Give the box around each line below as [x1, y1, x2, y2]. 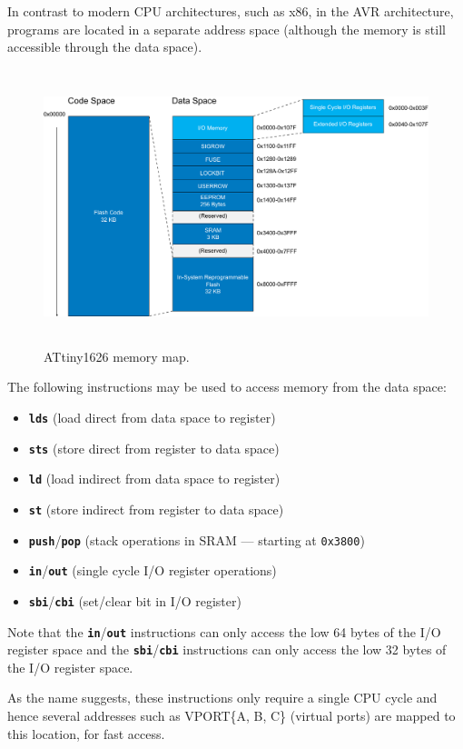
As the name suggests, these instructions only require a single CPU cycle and [7, 688, 438, 707]
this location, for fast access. [7, 724, 165, 743]
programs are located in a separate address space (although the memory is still [7, 19, 446, 38]
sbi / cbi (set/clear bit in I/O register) [28, 591, 241, 610]
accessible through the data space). [7, 37, 202, 56]
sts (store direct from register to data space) [28, 438, 280, 457]
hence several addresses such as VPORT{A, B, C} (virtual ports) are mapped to [7, 706, 456, 725]
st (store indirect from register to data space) [28, 499, 284, 518]
